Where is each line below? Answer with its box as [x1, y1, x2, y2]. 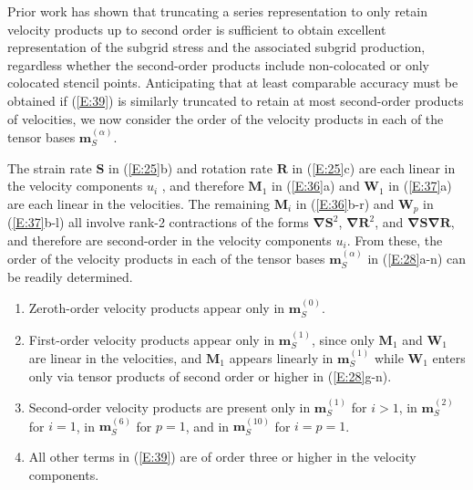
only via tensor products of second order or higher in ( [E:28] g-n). [28, 366, 392, 385]
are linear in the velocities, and [28, 349, 202, 368]
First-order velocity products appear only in [28, 329, 275, 349]
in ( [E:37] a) [388, 176, 452, 195]
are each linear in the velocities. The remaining [7, 193, 270, 213]
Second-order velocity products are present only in [28, 398, 311, 417]
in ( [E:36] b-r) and [295, 193, 395, 213]
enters [432, 349, 466, 368]
